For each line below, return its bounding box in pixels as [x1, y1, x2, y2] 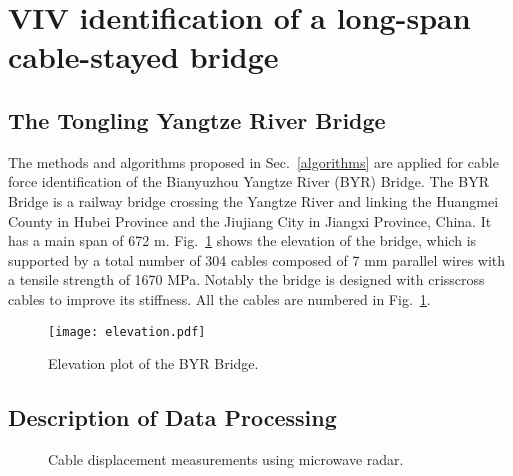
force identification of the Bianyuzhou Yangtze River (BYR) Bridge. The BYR [8, 171, 489, 192]
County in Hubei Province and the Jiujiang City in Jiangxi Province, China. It [8, 210, 492, 231]
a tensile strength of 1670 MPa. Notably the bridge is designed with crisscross [8, 269, 485, 290]
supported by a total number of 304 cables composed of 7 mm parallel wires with [8, 249, 506, 270]
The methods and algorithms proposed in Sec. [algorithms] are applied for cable [8, 151, 499, 172]
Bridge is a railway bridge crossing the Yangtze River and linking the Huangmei [8, 190, 499, 211]
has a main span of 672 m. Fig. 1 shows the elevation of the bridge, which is [8, 230, 477, 251]
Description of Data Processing [8, 402, 337, 433]
